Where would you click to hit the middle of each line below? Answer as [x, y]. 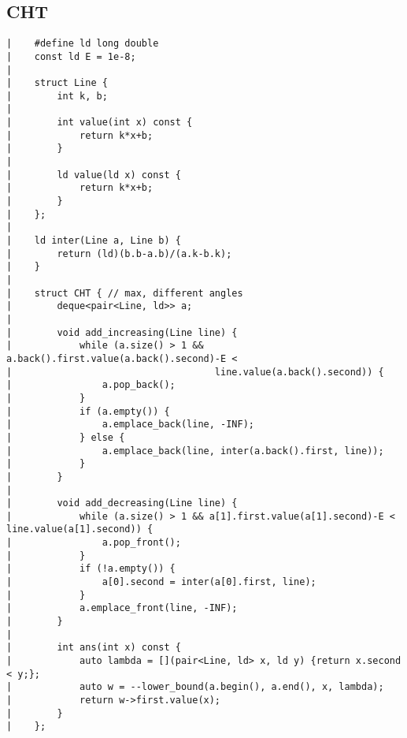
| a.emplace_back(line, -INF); [130, 425]
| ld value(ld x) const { [94, 175]
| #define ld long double [83, 44]
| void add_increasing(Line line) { [122, 332]
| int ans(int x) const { [94, 648]
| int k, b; [57, 96]
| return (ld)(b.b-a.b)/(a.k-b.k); [119, 253]
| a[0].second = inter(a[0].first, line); [161, 582]
